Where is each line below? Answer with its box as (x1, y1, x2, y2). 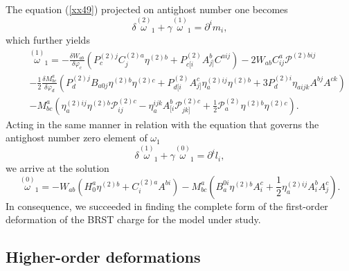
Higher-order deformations (6, 246, 201, 268)
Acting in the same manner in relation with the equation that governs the (6, 116, 319, 131)
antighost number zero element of (6, 130, 147, 145)
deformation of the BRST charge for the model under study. (6, 212, 261, 227)
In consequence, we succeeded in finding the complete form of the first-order (6, 198, 328, 213)
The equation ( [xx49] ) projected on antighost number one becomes (6, 2, 288, 16)
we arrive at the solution (6, 161, 109, 175)
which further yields (6, 32, 90, 46)
